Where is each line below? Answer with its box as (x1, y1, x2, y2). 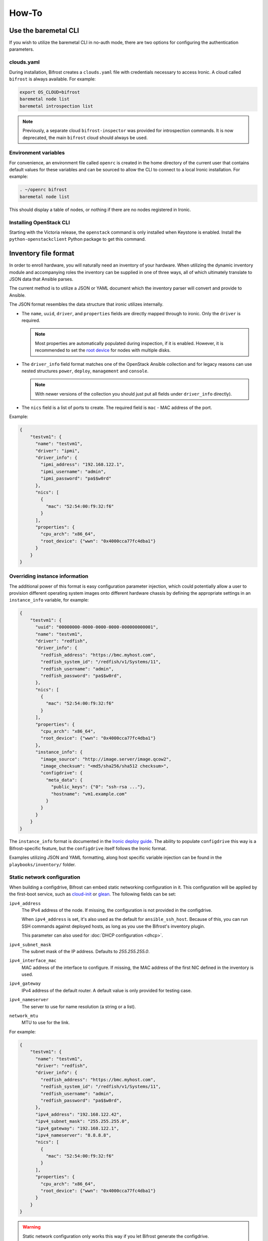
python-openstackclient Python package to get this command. (9, 236, 146, 242)
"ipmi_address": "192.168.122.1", (40, 462, 125, 468)
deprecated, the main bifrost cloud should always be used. (22, 135, 148, 140)
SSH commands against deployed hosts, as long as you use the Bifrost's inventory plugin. (21, 923, 205, 929)
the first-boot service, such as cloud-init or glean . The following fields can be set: (9, 891, 176, 897)
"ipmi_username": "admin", (40, 469, 106, 474)
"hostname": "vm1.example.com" (51, 791, 128, 797)
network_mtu (9, 1013, 38, 1019)
